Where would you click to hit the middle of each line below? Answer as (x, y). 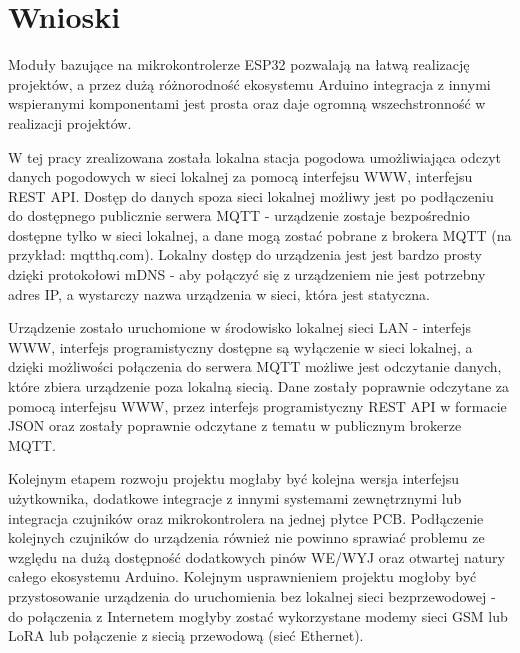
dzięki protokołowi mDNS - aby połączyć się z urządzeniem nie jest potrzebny (247, 274)
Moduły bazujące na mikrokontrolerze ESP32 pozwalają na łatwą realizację (239, 64)
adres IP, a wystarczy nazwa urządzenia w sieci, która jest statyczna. (219, 293)
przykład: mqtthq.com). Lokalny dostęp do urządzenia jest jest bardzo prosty (245, 254)
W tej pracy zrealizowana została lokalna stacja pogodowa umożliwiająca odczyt (254, 156)
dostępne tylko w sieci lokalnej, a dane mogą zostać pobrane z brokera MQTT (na (260, 234)
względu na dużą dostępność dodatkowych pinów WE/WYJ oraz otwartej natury (256, 556)
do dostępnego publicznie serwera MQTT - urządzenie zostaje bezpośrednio (239, 215)
